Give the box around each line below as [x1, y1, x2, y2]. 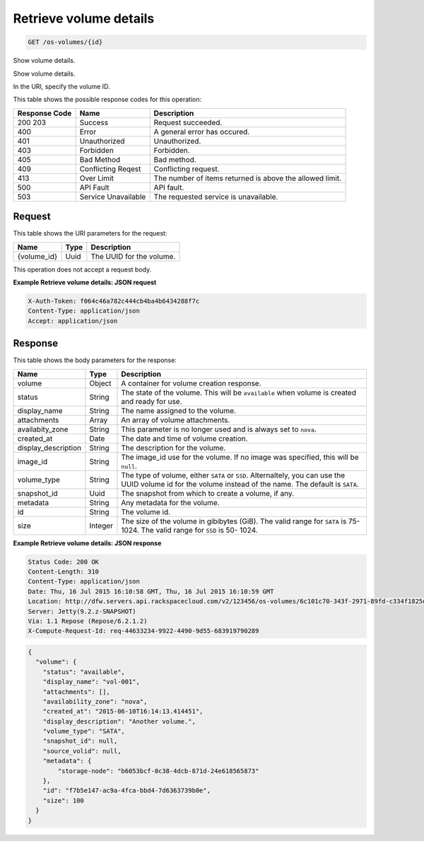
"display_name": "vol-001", [42, 678, 141, 686]
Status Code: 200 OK [28, 557, 99, 566]
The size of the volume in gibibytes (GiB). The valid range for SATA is [121, 516, 347, 526]
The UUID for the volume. [90, 251, 176, 261]
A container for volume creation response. [121, 378, 261, 388]
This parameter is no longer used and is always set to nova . [121, 424, 317, 434]
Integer [89, 521, 113, 530]
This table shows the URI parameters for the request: [13, 229, 167, 238]
